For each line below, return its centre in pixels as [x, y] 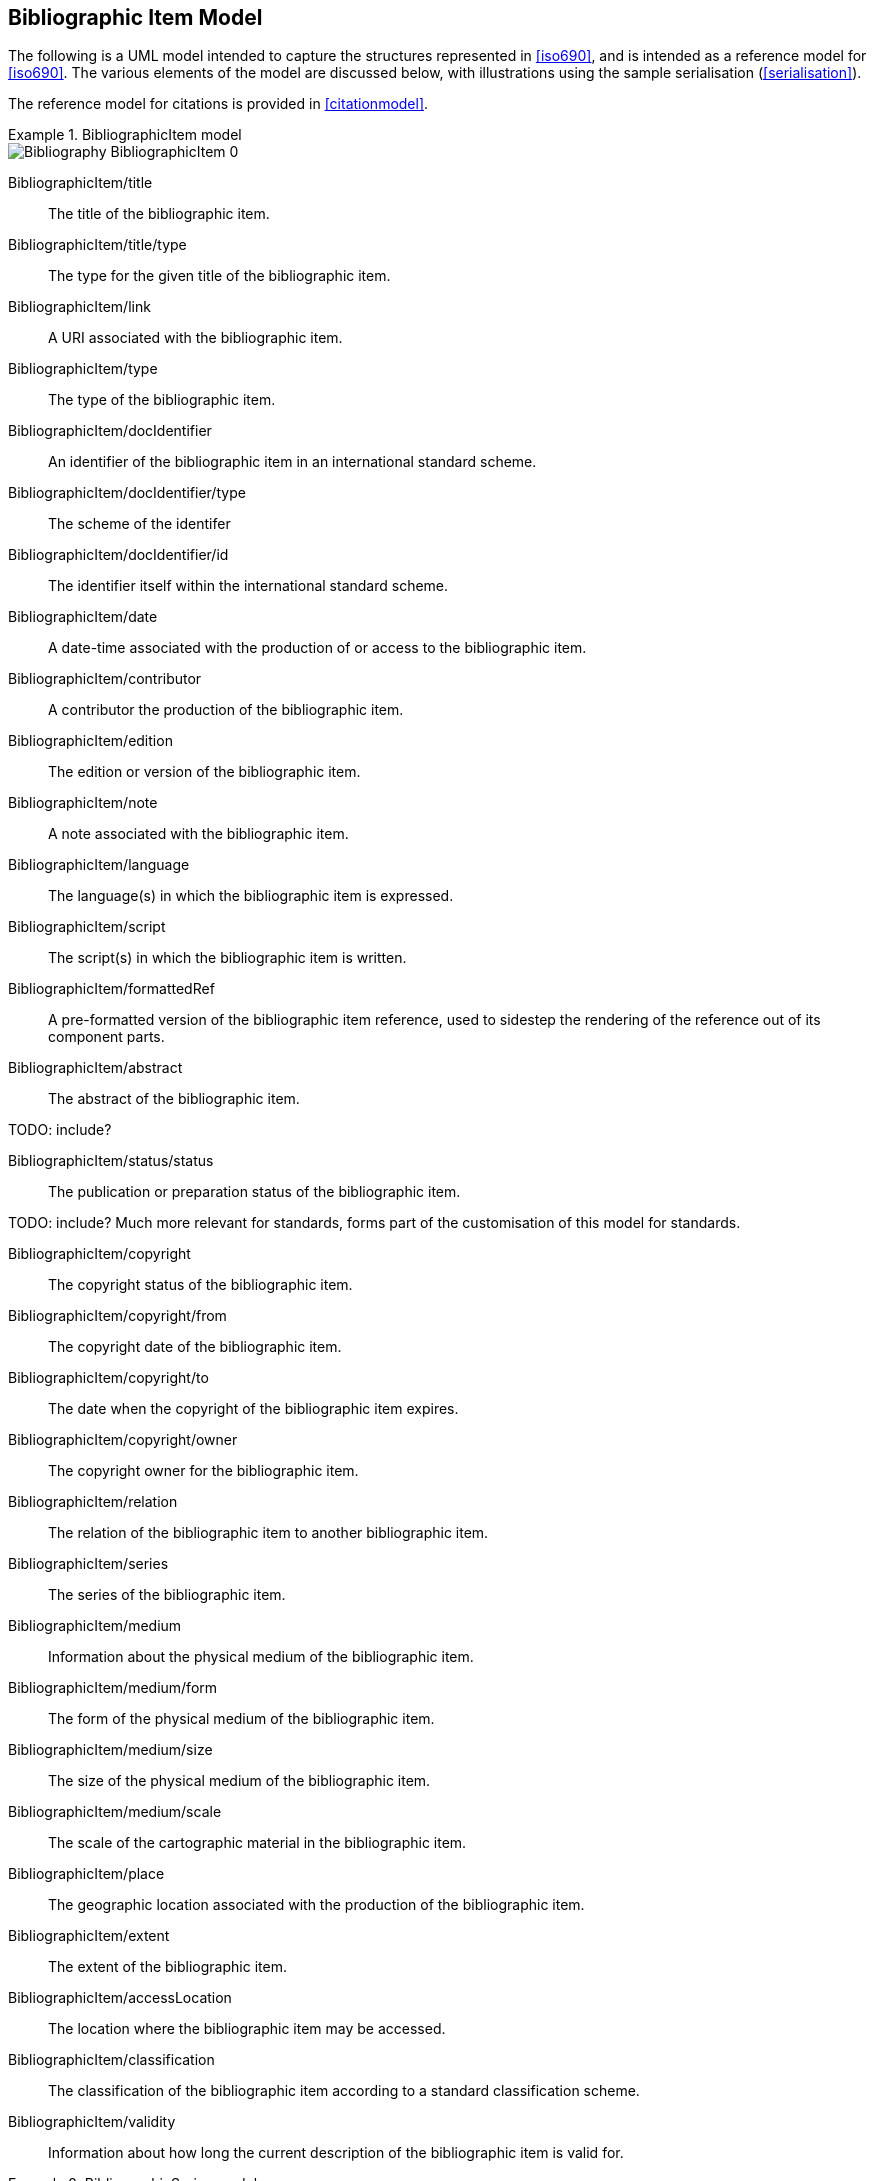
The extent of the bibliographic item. [167, 1967]
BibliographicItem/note [83, 803]
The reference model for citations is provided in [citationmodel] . [218, 104]
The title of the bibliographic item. [159, 214]
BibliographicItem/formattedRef [111, 989]
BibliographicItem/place [86, 1874]
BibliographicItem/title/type [97, 245]
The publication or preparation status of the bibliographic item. [254, 1192]
